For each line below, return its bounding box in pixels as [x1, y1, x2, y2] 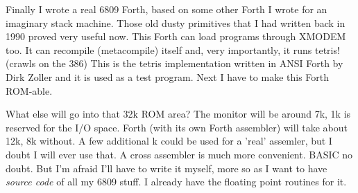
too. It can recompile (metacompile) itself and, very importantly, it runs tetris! [6, 42, 340, 57]
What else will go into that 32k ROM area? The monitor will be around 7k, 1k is [6, 107, 351, 121]
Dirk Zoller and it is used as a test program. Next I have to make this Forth [6, 69, 330, 84]
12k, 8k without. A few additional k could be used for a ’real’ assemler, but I [6, 134, 332, 148]
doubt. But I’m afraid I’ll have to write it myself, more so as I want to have [6, 160, 327, 175]
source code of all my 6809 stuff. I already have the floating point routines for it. [6, 174, 347, 189]
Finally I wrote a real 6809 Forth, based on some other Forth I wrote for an [6, 2, 327, 16]
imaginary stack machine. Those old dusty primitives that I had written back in [6, 15, 346, 30]
